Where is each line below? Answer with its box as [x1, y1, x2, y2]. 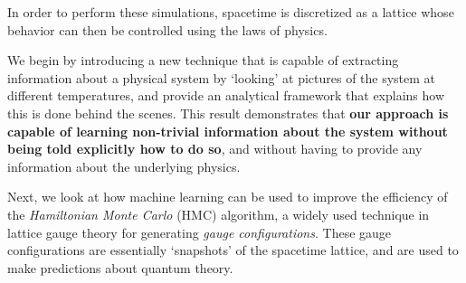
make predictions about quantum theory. [7, 258, 233, 277]
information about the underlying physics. [7, 156, 241, 175]
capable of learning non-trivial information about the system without [7, 121, 448, 140]
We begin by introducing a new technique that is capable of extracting [7, 51, 399, 70]
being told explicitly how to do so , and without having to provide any [7, 139, 423, 158]
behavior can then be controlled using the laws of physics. [7, 20, 328, 39]
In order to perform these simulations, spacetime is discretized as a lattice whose [7, 3, 454, 21]
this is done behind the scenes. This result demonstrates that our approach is [7, 103, 449, 122]
